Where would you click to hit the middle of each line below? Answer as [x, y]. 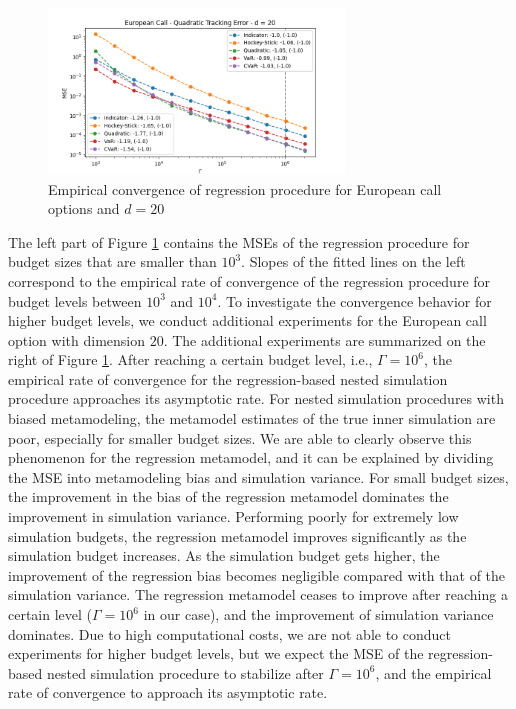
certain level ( [50, 614]
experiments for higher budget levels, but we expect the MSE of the [216, 653]
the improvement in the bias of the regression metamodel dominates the [228, 496]
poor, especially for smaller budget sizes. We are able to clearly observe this [240, 437]
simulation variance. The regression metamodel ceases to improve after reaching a [258, 594]
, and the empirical [433, 672]
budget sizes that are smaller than [112, 261]
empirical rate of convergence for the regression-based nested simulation [228, 378]
